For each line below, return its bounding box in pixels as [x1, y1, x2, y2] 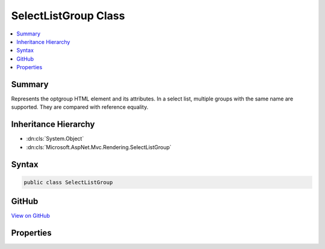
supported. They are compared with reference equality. [11, 103, 149, 111]
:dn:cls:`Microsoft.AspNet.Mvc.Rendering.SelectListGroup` [26, 143, 172, 150]
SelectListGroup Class [11, 9, 125, 22]
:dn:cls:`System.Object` [26, 135, 84, 143]
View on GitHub [11, 212, 51, 220]
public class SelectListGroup [23, 179, 113, 186]
